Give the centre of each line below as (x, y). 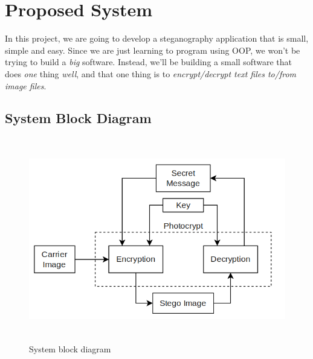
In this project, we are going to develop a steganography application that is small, (157, 38)
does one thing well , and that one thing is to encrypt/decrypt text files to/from (150, 73)
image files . (26, 85)
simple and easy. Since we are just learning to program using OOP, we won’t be (153, 50)
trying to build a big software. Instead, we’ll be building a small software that (148, 62)
